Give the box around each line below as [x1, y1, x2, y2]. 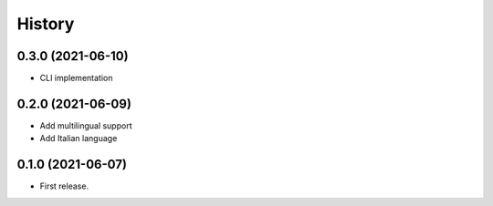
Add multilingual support [39, 119, 132, 131]
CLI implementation [39, 73, 113, 84]
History [16, 14, 75, 34]
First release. [39, 180, 89, 191]
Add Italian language [39, 133, 118, 144]
